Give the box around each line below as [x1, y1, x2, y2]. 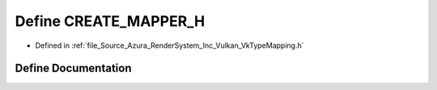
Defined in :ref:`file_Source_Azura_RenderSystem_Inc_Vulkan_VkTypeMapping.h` [35, 41, 304, 50]
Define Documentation [15, 62, 132, 75]
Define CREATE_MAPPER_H [15, 12, 206, 30]
